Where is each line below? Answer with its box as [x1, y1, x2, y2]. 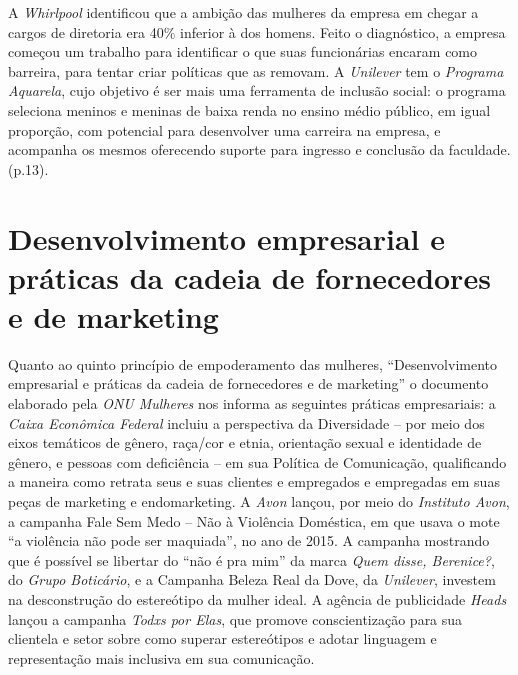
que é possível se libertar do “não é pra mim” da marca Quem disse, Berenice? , [8, 549, 495, 570]
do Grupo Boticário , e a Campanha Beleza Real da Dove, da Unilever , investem [8, 569, 496, 590]
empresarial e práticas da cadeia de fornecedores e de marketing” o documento [8, 373, 489, 394]
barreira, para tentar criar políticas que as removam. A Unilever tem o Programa [8, 60, 504, 81]
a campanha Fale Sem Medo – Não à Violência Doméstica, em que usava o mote [8, 510, 500, 531]
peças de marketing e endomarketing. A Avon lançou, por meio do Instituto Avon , [8, 491, 510, 511]
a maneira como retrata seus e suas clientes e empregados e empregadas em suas [8, 471, 500, 492]
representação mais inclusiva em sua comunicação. [8, 647, 315, 668]
